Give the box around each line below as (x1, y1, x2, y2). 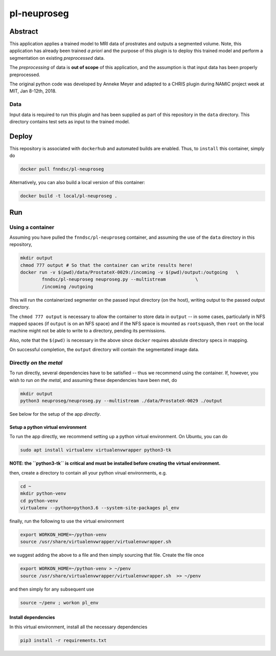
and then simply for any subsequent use (9, 586, 95, 592)
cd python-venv (20, 497, 58, 504)
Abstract (9, 27, 38, 36)
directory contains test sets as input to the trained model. (9, 118, 130, 125)
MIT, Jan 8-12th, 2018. (9, 88, 57, 94)
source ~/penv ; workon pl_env (20, 600, 99, 605)
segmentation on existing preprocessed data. (9, 55, 105, 61)
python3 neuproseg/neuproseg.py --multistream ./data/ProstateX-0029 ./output (20, 398, 222, 404)
